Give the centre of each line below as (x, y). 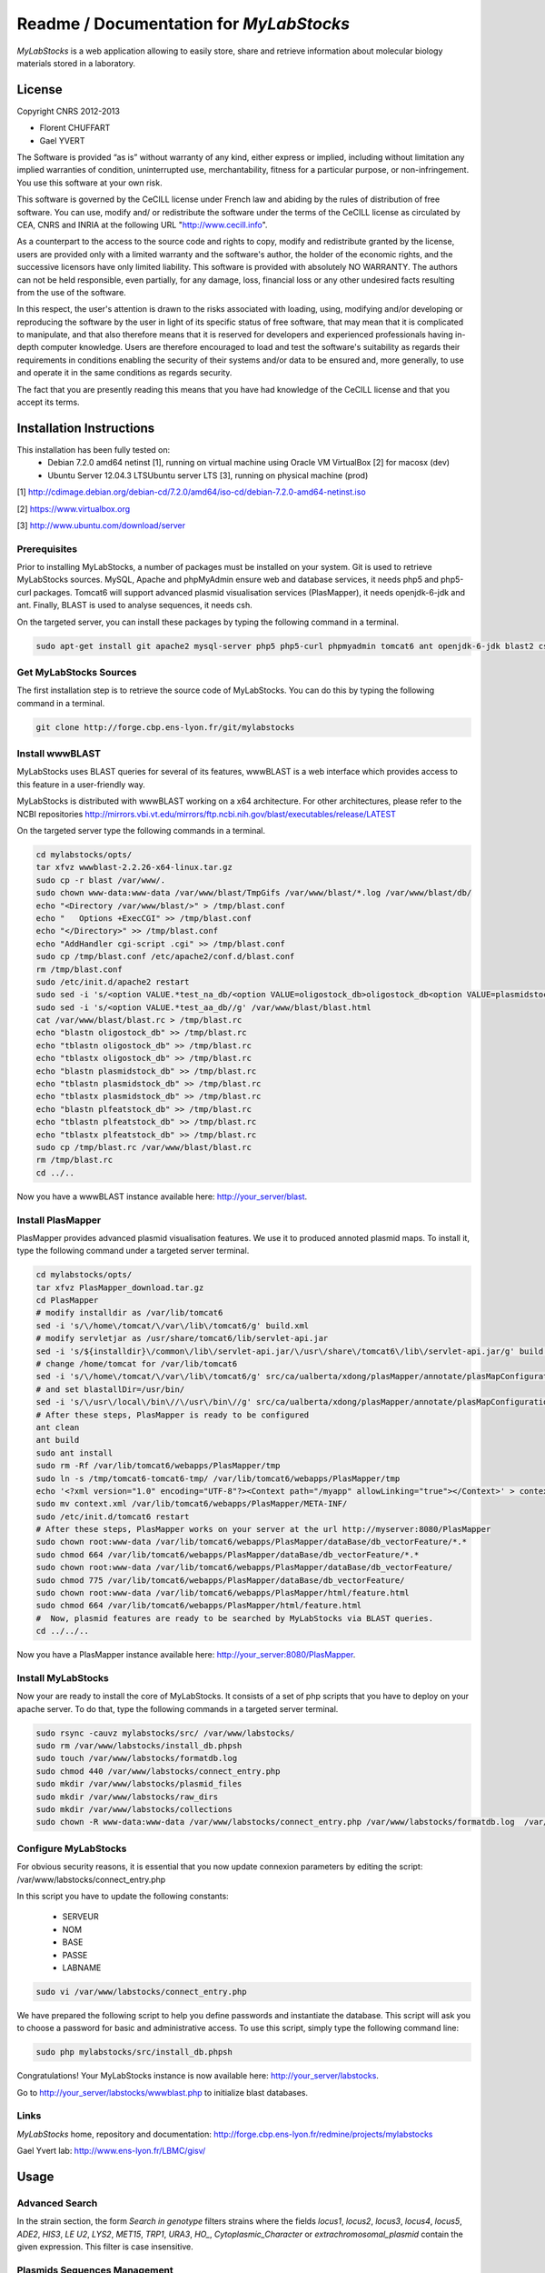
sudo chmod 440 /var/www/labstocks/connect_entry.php (158, 1771)
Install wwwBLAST (59, 754)
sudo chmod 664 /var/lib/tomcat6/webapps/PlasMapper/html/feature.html (199, 1606)
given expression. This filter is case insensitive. (105, 2247)
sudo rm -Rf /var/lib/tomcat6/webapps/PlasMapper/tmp (158, 1466)
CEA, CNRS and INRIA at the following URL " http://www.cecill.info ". (142, 225)
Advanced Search (57, 2203)
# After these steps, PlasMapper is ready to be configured (173, 1415)
